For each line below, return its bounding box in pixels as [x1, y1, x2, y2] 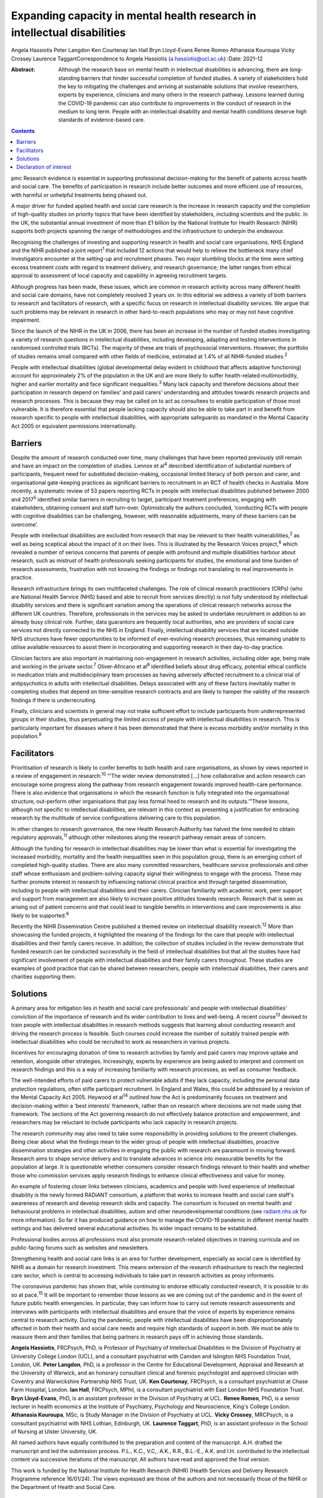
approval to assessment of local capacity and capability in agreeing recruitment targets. [11, 272, 228, 279]
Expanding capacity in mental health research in [11, 9, 257, 22]
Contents [11, 127, 35, 134]
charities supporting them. [11, 973, 77, 980]
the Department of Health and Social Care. [11, 1484, 116, 1491]
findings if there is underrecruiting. [11, 696, 97, 703]
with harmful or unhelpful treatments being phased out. [11, 191, 148, 198]
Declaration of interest [16, 164, 72, 171]
